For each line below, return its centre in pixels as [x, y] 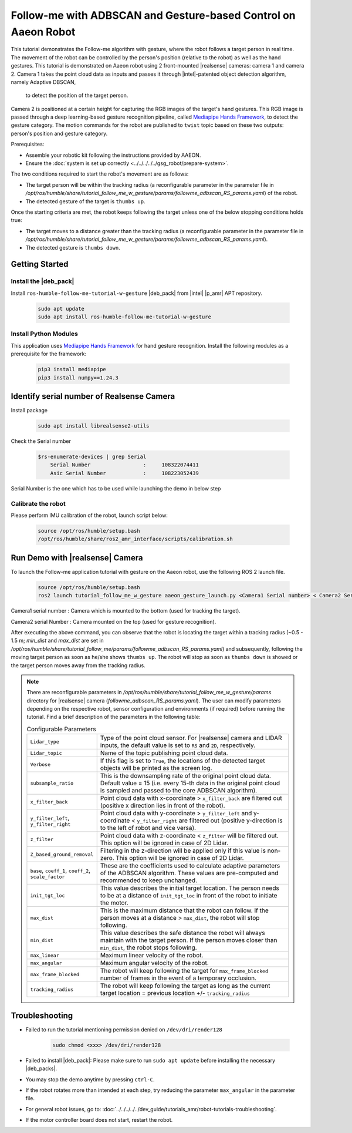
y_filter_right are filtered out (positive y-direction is [210, 821]
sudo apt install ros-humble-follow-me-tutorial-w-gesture [124, 317]
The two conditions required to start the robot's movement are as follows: [100, 174]
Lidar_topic [46, 753]
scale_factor [48, 877]
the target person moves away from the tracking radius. [78, 665]
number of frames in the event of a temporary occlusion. [178, 978]
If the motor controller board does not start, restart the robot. [99, 1120]
